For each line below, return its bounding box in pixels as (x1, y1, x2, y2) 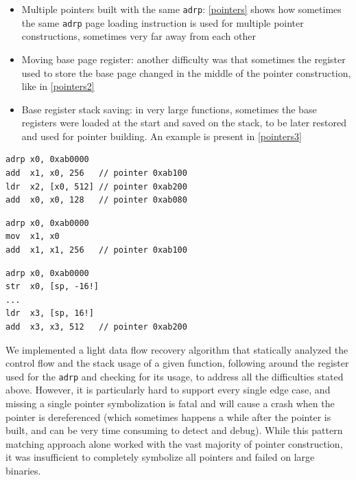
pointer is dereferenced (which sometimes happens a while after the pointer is (5, 409, 331, 424)
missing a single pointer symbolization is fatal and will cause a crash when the (5, 396, 335, 411)
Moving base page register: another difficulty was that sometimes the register (21, 52, 346, 66)
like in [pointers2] (21, 79, 95, 93)
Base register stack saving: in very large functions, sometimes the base (21, 102, 317, 116)
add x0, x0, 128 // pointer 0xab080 (5, 195, 187, 205)
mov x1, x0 (5, 231, 60, 242)
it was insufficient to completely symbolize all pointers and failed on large (5, 450, 315, 464)
